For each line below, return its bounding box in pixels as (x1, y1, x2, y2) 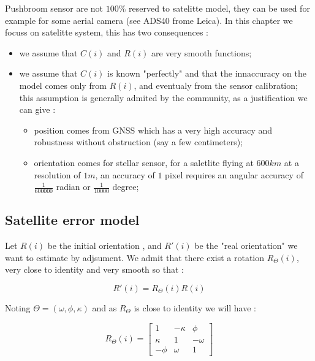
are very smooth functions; (151, 46, 252, 59)
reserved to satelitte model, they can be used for (128, 2, 310, 14)
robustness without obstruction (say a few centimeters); (34, 135, 243, 148)
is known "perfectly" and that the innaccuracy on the (107, 67, 306, 80)
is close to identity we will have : (134, 301, 256, 314)
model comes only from (19, 78, 107, 91)
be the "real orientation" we (194, 239, 298, 252)
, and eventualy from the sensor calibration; (134, 78, 298, 91)
